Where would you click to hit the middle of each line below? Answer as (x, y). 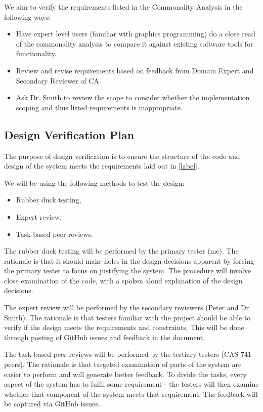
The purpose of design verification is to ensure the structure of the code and (122, 156)
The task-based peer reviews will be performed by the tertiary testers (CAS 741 (128, 354)
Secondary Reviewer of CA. (58, 80)
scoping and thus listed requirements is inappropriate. (99, 107)
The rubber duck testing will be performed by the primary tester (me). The (121, 251)
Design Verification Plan (69, 134)
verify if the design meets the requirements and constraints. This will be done (124, 327)
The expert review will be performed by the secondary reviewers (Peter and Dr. (128, 307)
